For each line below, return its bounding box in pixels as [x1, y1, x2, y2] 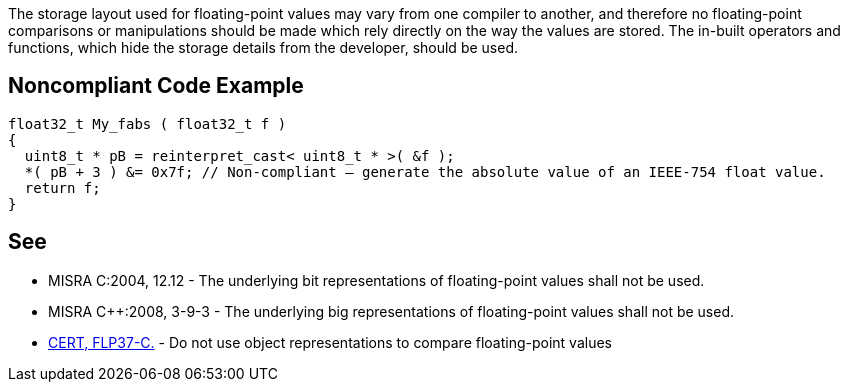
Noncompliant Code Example [8, 73, 304, 99]
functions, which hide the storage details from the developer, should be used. [8, 39, 518, 56]
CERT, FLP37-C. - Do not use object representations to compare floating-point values [48, 333, 612, 351]
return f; [24, 179, 101, 196]
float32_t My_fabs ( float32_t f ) [8, 115, 287, 132]
